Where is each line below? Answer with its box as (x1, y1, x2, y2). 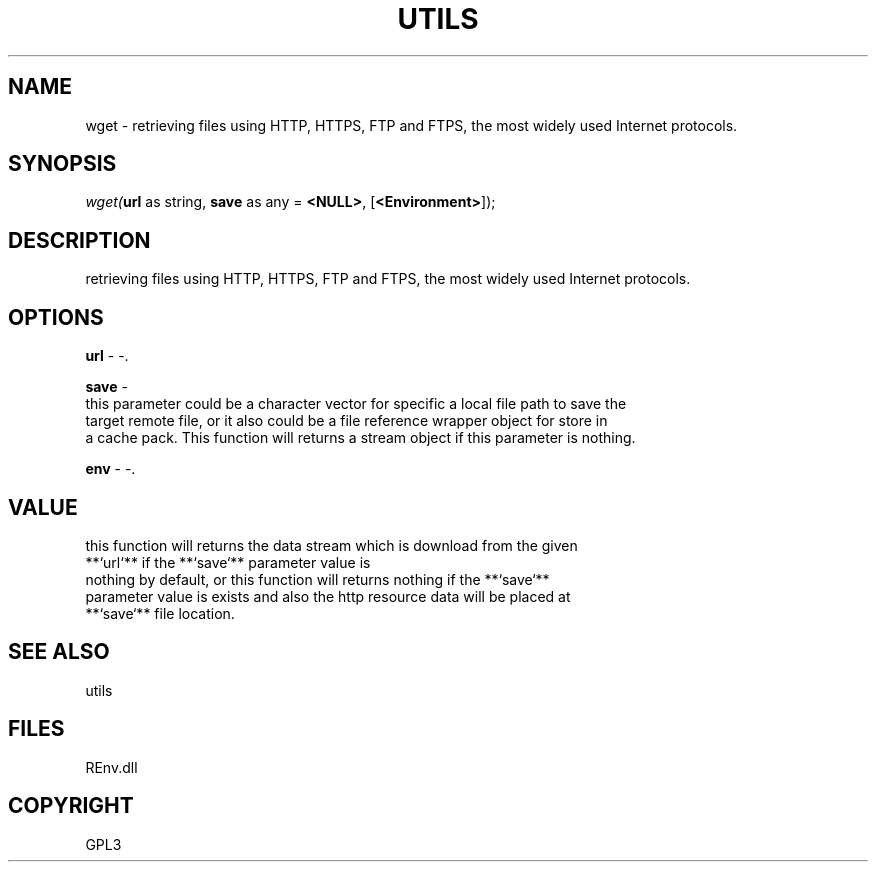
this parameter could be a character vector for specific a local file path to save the (85, 395, 627, 413)
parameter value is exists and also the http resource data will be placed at (85, 587, 571, 605)
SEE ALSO (8, 639, 110, 665)
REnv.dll (85, 758, 138, 776)
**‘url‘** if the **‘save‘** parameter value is (85, 553, 371, 571)
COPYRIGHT (8, 793, 134, 819)
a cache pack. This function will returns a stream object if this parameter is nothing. (85, 429, 636, 447)
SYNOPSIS (8, 151, 117, 177)
